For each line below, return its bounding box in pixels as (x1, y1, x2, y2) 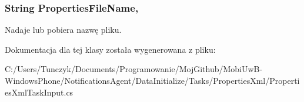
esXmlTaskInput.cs (5, 86, 74, 98)
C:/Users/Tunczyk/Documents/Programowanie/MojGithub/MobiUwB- (5, 63, 263, 75)
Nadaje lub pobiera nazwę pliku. (5, 23, 122, 36)
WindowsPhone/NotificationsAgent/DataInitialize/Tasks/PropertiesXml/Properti (5, 74, 300, 86)
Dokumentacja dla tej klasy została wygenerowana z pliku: (5, 43, 216, 55)
